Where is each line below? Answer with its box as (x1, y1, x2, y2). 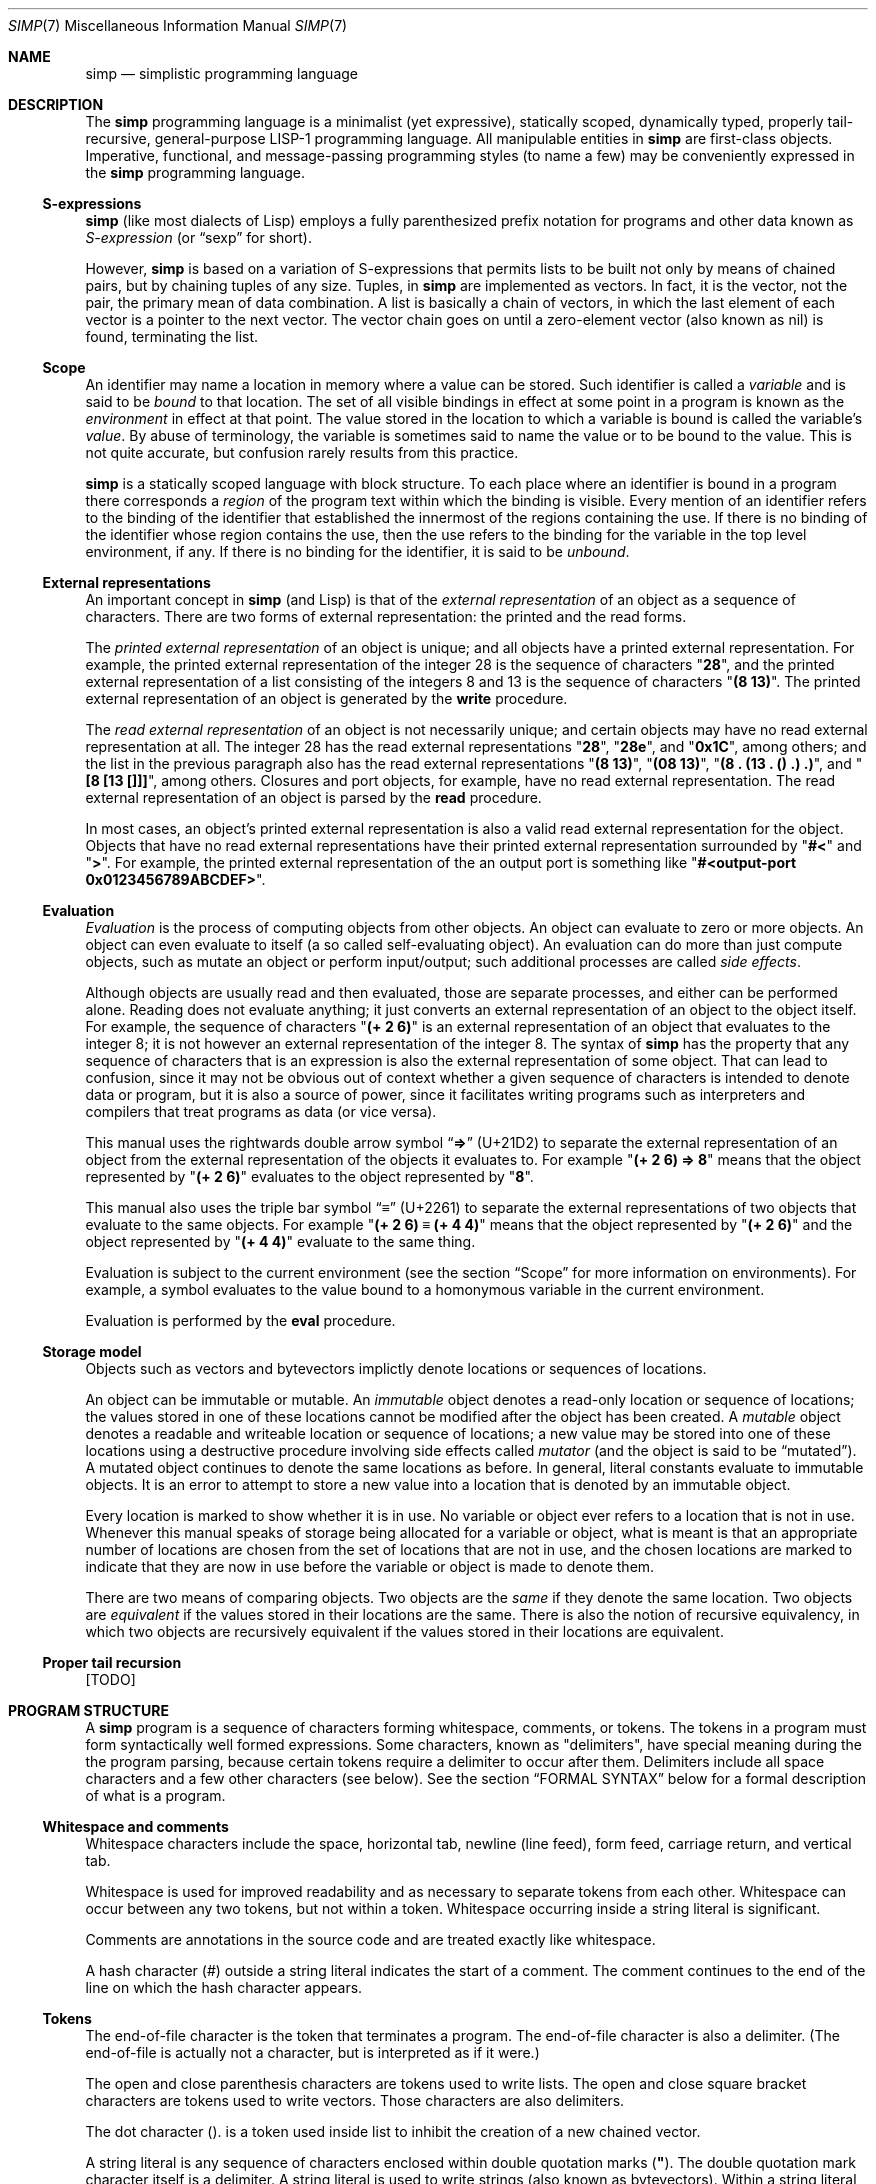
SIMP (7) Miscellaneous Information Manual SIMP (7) (8, 17, 348, 34)
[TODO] (85, 1671, 136, 1688)
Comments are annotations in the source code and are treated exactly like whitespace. (85, 1931, 656, 1948)
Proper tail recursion (42, 1654, 182, 1671)
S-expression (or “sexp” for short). (85, 229, 312, 246)
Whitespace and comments (42, 1818, 229, 1835)
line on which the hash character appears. (85, 1979, 363, 1996)
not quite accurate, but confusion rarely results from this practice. (85, 444, 519, 461)
